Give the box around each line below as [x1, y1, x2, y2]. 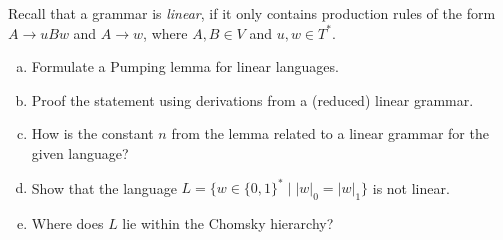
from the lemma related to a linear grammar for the [171, 123, 489, 144]
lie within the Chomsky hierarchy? [122, 212, 334, 233]
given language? [31, 142, 129, 163]
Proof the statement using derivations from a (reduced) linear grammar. [31, 89, 474, 110]
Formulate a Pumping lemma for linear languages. [31, 56, 339, 77]
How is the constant [31, 123, 154, 144]
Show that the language [31, 177, 177, 198]
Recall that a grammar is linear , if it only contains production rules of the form [8, 3, 496, 23]
